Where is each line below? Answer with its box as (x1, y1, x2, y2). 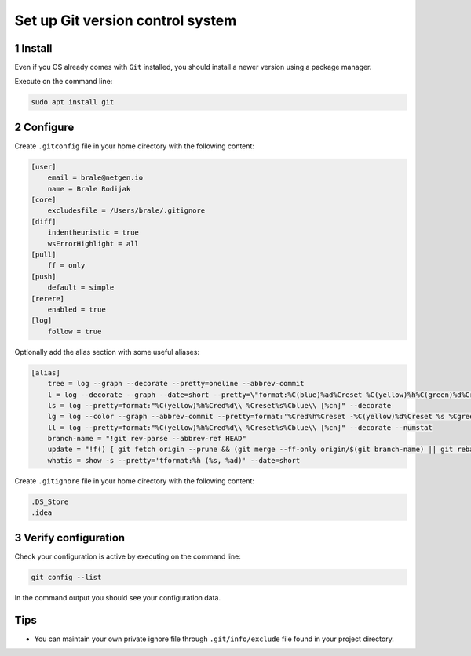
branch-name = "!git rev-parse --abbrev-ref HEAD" (47, 434, 246, 443)
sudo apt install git (31, 98, 115, 107)
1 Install (14, 42, 53, 55)
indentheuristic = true (47, 228, 139, 237)
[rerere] (31, 294, 65, 303)
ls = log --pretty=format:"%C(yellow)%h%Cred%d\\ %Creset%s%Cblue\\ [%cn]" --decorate (47, 401, 392, 410)
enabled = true (47, 305, 106, 314)
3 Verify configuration (14, 530, 126, 545)
